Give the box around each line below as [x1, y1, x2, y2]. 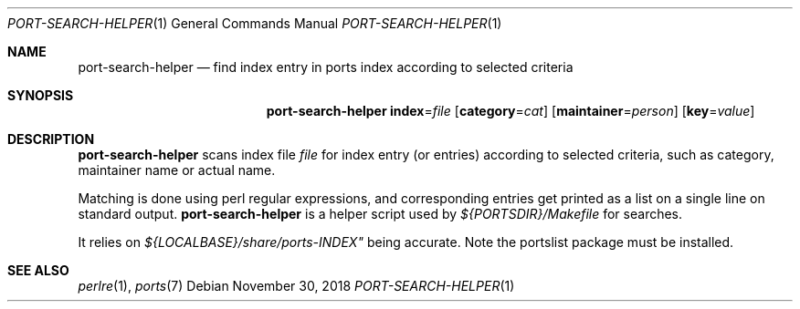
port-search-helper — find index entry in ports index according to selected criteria [78, 59, 574, 75]
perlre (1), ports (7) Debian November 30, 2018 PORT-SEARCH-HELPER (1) [78, 278, 515, 294]
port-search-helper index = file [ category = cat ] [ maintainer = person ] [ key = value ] [266, 103, 755, 118]
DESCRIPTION [7, 131, 95, 147]
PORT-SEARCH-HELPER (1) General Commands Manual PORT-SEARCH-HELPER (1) [7, 15, 502, 31]
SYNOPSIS [7, 88, 74, 103]
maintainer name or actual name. [78, 162, 276, 178]
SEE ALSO [7, 263, 69, 278]
